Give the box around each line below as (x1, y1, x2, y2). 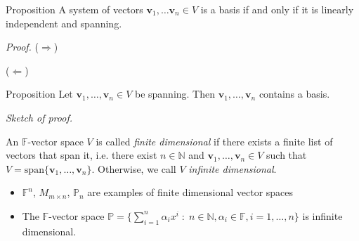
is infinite (302, 208, 343, 223)
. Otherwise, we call (91, 161, 176, 176)
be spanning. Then (134, 86, 216, 101)
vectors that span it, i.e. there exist (6, 148, 157, 162)
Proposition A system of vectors (6, 2, 143, 16)
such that (266, 148, 307, 162)
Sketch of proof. (6, 110, 73, 124)
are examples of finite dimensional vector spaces (87, 185, 294, 200)
